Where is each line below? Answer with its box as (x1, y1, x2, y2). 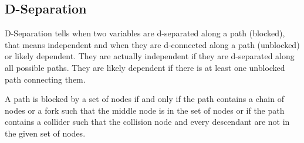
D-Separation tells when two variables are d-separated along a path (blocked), (5, 27, 285, 39)
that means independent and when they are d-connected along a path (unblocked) (5, 38, 300, 50)
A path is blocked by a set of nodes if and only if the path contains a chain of (5, 93, 284, 105)
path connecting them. (5, 73, 86, 85)
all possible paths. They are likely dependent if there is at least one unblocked (5, 61, 285, 73)
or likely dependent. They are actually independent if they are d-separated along (5, 50, 295, 62)
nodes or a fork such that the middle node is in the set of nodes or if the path (5, 104, 285, 116)
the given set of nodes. (5, 127, 86, 139)
